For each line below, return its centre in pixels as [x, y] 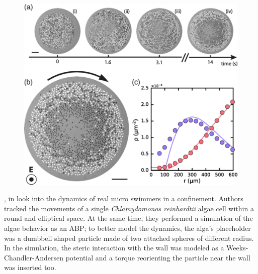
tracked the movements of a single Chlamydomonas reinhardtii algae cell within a [129, 208]
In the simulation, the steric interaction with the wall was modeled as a [114, 248]
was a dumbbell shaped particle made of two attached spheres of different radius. [129, 238]
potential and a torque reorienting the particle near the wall [158, 257]
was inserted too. [30, 267]
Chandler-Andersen [34, 257]
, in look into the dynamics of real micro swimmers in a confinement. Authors [124, 198]
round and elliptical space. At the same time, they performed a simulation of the [128, 218]
